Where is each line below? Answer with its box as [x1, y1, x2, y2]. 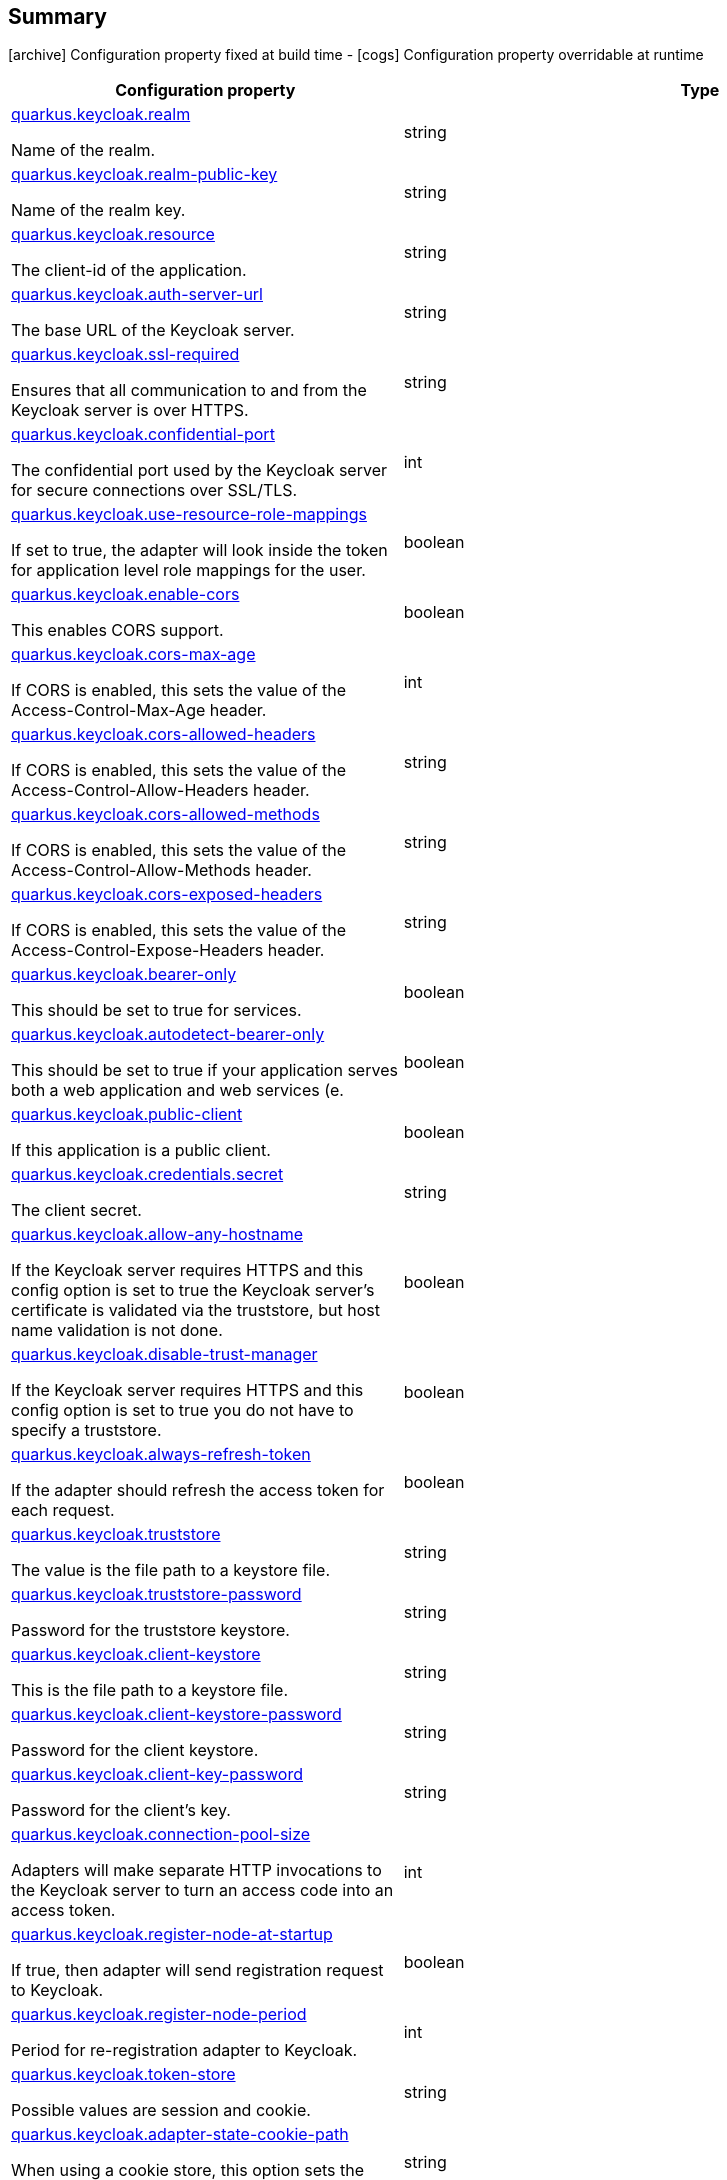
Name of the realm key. [11, 200, 186, 221]
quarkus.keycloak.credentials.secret [11, 1164, 284, 1185]
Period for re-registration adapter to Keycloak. [11, 2040, 358, 2061]
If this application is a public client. [11, 1140, 271, 1161]
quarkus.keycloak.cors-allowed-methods [11, 804, 320, 825]
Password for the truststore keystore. [11, 1620, 290, 1641]
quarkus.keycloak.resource [11, 224, 215, 245]
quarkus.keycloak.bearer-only [11, 964, 237, 985]
